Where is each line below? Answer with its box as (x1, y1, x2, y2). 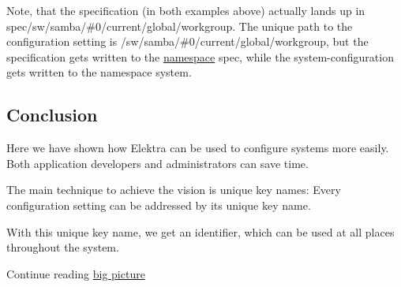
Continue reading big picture (6, 265, 145, 281)
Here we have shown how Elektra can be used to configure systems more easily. (6, 140, 389, 156)
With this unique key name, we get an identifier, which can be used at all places (6, 223, 395, 240)
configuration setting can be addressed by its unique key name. (6, 196, 311, 213)
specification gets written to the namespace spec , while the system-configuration (6, 48, 394, 65)
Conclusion (6, 102, 98, 127)
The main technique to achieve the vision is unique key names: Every (6, 181, 341, 198)
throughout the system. (6, 239, 119, 255)
